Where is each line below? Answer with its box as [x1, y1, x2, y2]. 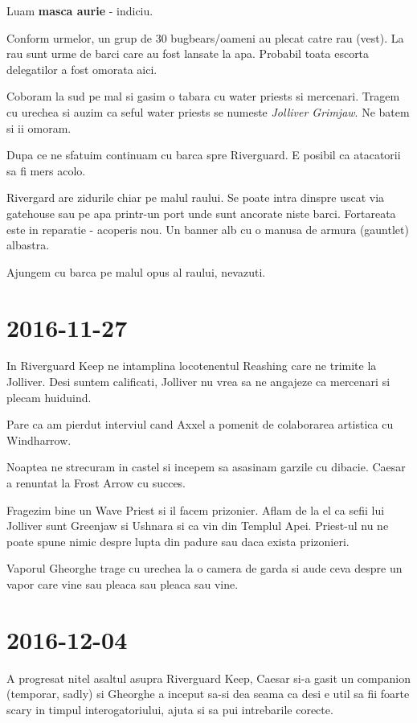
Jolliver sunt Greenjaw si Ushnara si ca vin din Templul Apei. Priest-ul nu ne [6, 517, 389, 534]
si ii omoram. [6, 119, 72, 136]
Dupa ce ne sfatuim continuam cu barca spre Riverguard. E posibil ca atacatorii [6, 146, 401, 163]
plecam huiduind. [6, 388, 92, 405]
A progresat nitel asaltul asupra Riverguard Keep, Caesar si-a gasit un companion [6, 669, 411, 686]
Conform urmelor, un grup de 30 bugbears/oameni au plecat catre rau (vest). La [6, 29, 404, 46]
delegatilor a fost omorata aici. [6, 60, 157, 77]
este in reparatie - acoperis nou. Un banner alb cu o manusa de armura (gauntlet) [6, 220, 409, 237]
